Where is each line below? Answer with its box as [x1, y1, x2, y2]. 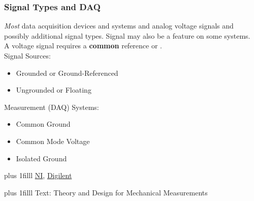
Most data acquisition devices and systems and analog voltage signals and [4, 20, 234, 31]
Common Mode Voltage [16, 135, 90, 146]
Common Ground [16, 119, 71, 129]
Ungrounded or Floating [16, 84, 91, 95]
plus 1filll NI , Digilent [4, 170, 72, 181]
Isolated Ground [16, 153, 67, 163]
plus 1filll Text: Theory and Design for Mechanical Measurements [4, 187, 208, 197]
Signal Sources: [4, 50, 51, 61]
